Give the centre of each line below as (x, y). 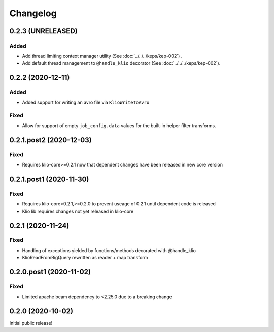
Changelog (33, 13)
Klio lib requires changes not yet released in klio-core (78, 211)
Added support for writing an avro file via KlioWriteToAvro (86, 102)
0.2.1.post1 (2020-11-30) (49, 179)
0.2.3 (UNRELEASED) (44, 31)
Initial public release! (31, 323)
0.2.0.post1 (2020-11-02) (50, 272)
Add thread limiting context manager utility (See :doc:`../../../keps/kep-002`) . (102, 56)
